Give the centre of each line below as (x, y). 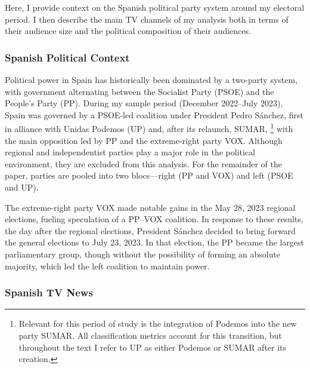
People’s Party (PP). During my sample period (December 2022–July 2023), (144, 103)
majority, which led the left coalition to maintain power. (107, 266)
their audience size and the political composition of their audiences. (128, 31)
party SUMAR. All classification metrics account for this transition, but (150, 335)
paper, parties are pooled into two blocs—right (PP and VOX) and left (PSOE (149, 175)
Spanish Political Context (67, 57)
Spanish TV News (49, 292)
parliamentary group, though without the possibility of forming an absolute (143, 254)
